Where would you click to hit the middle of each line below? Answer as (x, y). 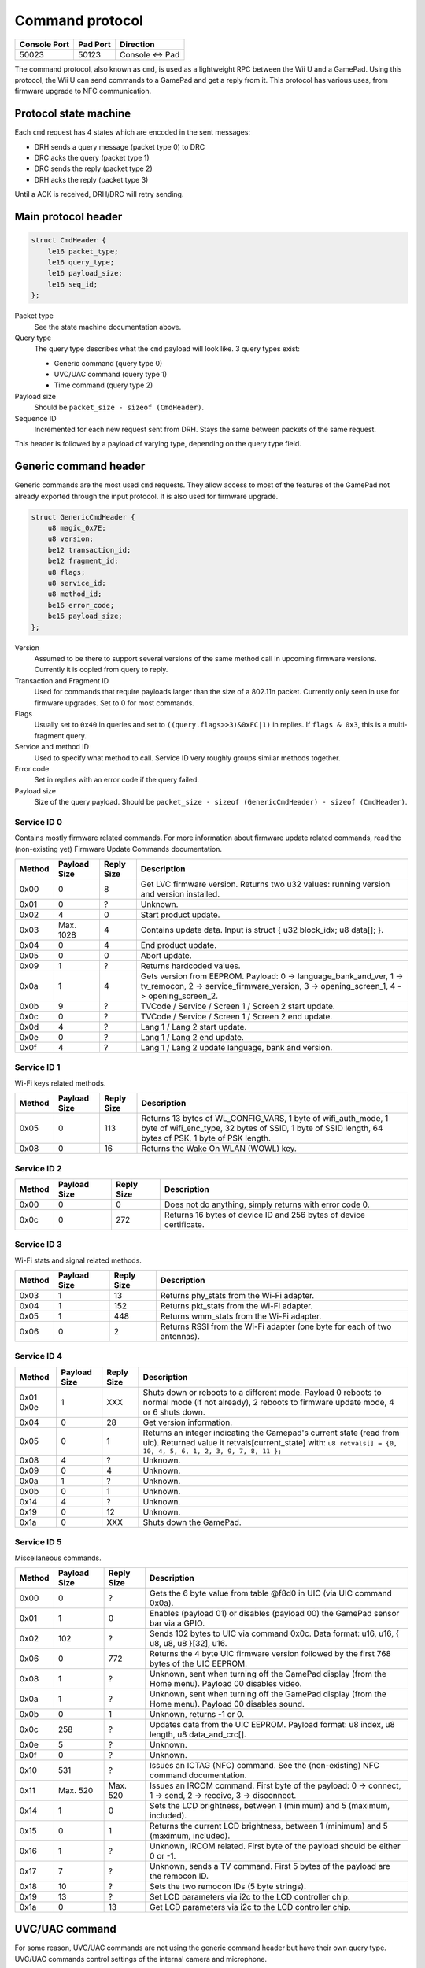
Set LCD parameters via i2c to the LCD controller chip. (250, 1896)
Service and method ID (52, 747)
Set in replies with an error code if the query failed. (117, 780)
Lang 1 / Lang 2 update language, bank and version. (237, 1047)
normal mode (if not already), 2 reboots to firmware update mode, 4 (268, 1402)
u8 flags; (67, 572)
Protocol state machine (73, 114)
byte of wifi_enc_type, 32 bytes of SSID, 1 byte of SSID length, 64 (262, 1128)
